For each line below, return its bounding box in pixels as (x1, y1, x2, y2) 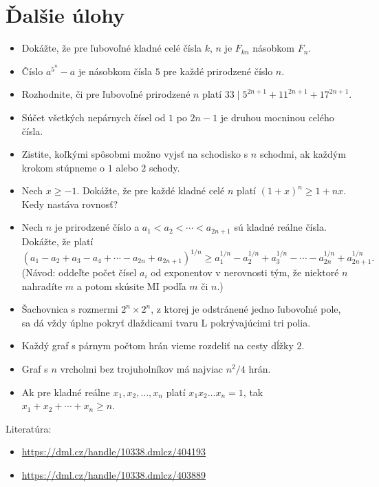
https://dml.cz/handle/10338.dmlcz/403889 (21, 467, 206, 481)
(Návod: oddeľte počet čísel (21, 265, 137, 280)
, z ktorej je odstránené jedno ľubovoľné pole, (151, 302, 341, 316)
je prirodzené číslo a (54, 220, 140, 234)
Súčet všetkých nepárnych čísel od (21, 110, 166, 124)
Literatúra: (6, 421, 52, 435)
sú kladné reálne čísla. (234, 220, 327, 234)
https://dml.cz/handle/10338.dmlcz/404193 (21, 444, 206, 459)
